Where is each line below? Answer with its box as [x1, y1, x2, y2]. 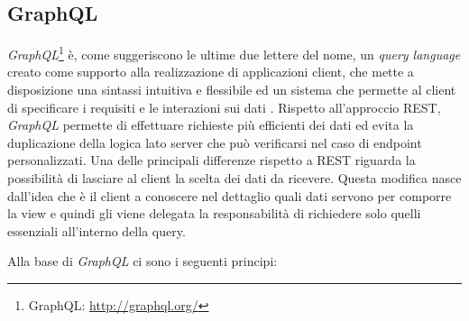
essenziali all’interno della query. [7, 221, 186, 240]
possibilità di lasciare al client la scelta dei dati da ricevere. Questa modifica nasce [7, 169, 462, 188]
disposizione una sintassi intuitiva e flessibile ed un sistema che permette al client [7, 80, 456, 99]
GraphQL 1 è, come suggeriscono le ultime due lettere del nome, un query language [7, 42, 461, 63]
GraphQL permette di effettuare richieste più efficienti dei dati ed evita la [7, 115, 414, 134]
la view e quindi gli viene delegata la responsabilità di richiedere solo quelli [7, 204, 421, 223]
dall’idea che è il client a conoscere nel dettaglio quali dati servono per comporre [7, 186, 452, 205]
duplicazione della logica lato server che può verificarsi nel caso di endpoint [7, 133, 422, 151]
